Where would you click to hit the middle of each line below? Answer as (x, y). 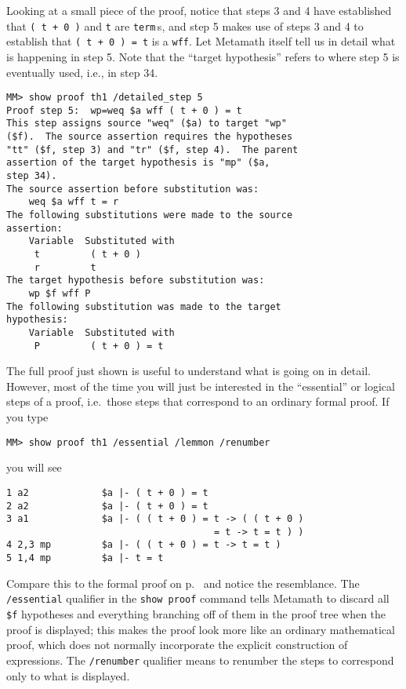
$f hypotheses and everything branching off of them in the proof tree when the (196, 614)
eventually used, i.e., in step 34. (82, 72)
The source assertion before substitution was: (133, 189)
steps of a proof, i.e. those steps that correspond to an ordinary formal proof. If (198, 401)
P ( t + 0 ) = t (99, 346)
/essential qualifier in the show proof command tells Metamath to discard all (198, 598)
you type (27, 417)
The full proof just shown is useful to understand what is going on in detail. (188, 371)
